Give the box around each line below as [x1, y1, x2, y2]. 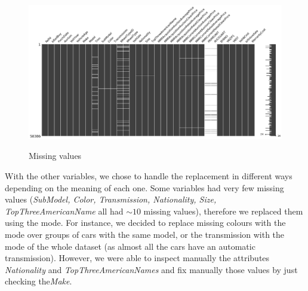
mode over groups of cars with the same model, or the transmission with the [5, 228, 285, 240]
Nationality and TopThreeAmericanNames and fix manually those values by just [5, 263, 298, 275]
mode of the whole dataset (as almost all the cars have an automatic [5, 240, 255, 252]
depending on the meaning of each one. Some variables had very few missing [5, 181, 284, 194]
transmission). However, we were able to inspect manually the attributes [5, 252, 270, 264]
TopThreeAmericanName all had [5, 204, 124, 217]
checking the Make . [5, 275, 72, 287]
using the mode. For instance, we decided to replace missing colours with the [5, 216, 286, 229]
